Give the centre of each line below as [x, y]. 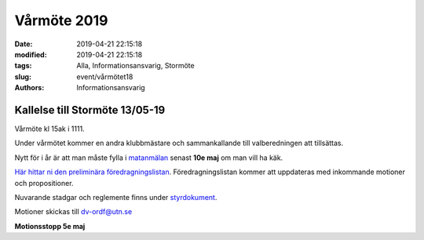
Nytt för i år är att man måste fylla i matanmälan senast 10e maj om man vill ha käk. [149, 158]
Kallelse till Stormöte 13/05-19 [90, 110]
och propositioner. [44, 183]
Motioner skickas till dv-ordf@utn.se [73, 212]
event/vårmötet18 [105, 76]
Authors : [29, 88]
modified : [31, 54]
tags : [23, 66]
